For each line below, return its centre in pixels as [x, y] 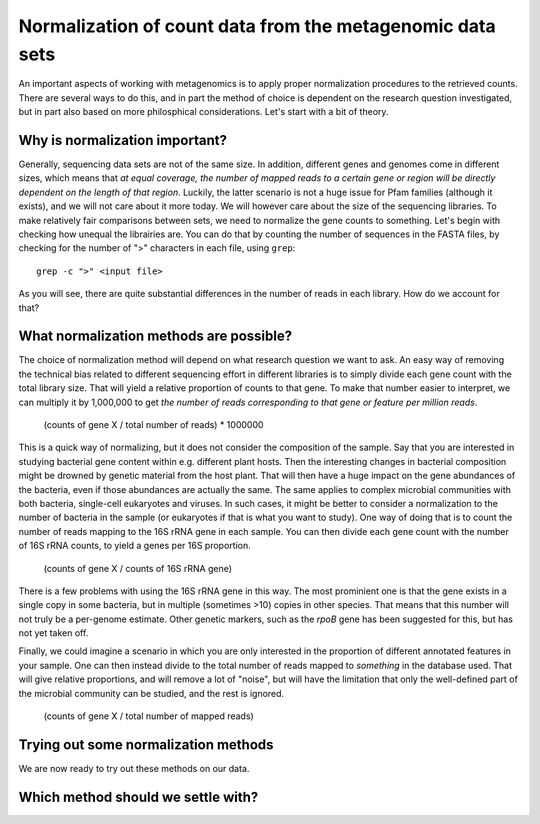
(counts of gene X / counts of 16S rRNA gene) [138, 568]
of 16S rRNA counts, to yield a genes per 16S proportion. [134, 546]
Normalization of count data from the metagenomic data [257, 26]
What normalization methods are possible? [155, 336]
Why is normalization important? [122, 140]
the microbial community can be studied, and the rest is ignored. [151, 693]
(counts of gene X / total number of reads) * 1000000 [153, 425]
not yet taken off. [53, 633]
